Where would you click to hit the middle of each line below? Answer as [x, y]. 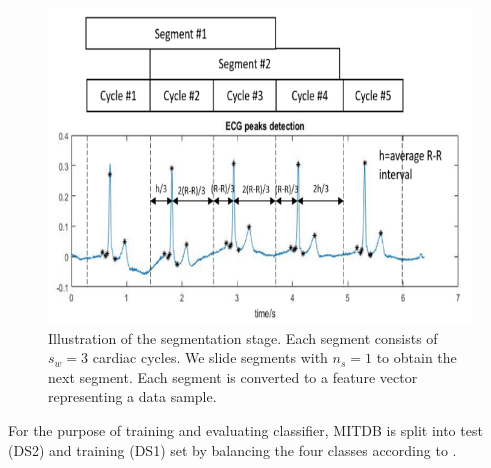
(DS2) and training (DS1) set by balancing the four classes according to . [232, 449]
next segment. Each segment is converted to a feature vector [233, 376]
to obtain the [416, 357]
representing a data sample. [132, 396]
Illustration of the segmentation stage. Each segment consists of [243, 337]
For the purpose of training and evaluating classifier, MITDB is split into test [245, 430]
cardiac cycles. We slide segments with [210, 357]
